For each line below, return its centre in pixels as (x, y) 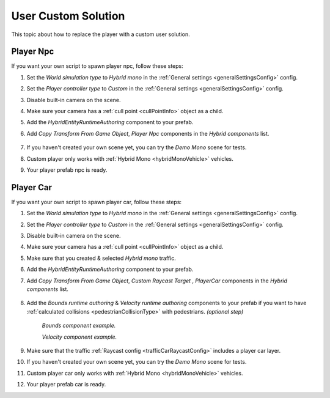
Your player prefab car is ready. (66, 385)
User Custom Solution (68, 16)
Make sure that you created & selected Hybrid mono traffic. (101, 258)
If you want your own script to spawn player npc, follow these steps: (97, 66)
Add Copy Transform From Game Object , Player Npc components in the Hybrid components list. (148, 133)
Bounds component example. (79, 326)
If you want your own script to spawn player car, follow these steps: (97, 202)
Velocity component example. (79, 337)
